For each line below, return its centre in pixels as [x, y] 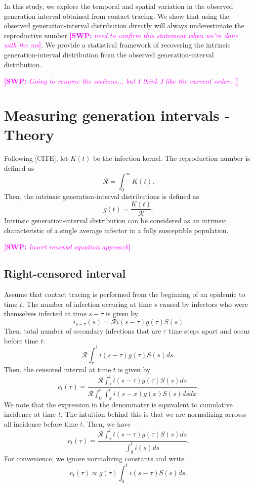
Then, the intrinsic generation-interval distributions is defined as [102, 196]
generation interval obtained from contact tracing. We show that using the [117, 16]
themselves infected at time [45, 314]
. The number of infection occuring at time [87, 304]
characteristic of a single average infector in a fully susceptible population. [116, 230]
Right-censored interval [65, 273]
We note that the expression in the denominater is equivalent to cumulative [118, 404]
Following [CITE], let [36, 158]
